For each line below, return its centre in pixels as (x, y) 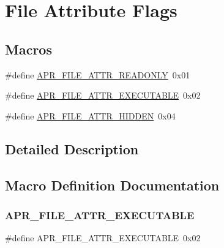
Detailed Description (72, 148)
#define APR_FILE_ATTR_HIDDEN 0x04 (90, 115)
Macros (28, 49)
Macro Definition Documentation (112, 185)
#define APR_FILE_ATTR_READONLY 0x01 (98, 74)
